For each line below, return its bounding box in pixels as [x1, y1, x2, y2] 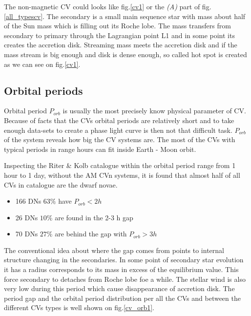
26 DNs [15, 212, 38, 222]
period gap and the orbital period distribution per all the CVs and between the [4, 293, 241, 303]
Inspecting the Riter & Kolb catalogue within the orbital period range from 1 [4, 160, 236, 170]
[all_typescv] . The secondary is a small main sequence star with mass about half [4, 11, 246, 21]
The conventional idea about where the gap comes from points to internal [4, 245, 224, 255]
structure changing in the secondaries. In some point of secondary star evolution [4, 254, 244, 265]
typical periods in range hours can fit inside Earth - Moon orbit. [4, 144, 196, 154]
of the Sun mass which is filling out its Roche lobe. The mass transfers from [4, 21, 231, 31]
